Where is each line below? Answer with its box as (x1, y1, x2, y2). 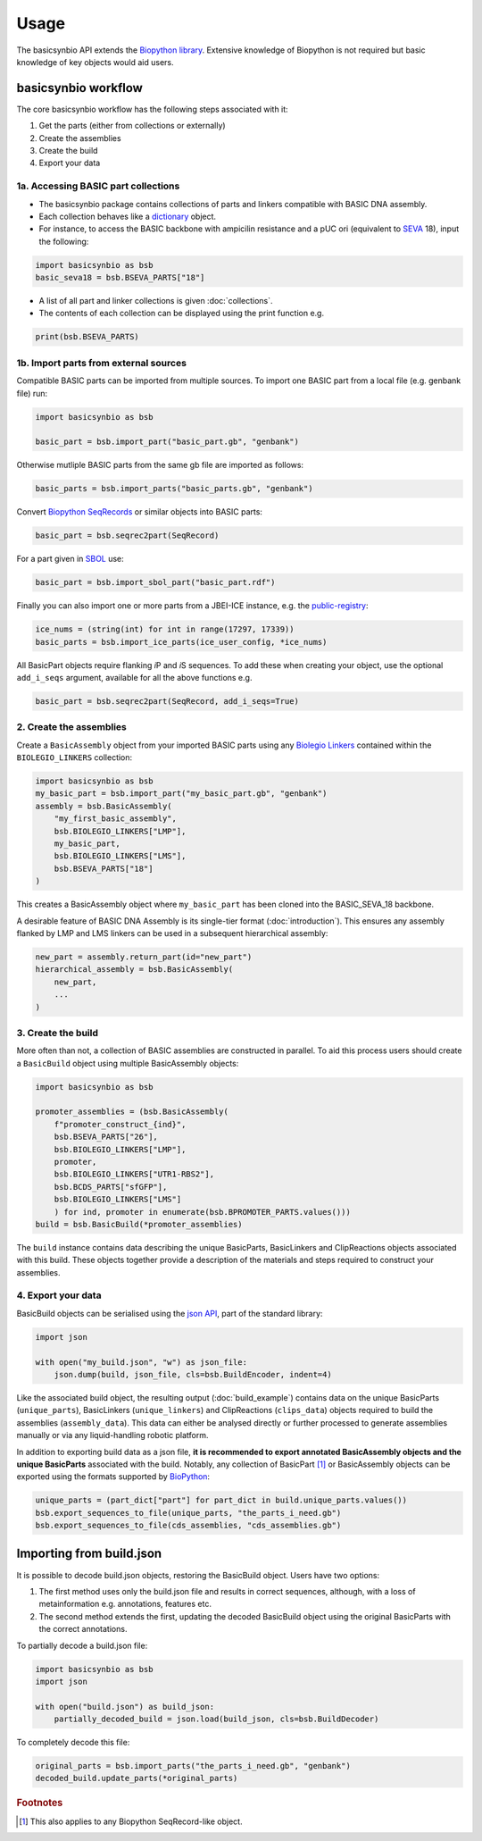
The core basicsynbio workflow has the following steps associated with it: (16, 104, 289, 114)
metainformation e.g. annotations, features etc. (38, 1599, 212, 1610)
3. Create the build (16, 1026, 98, 1039)
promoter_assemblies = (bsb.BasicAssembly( (35, 1107, 229, 1117)
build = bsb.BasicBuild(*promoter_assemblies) (35, 1219, 243, 1229)
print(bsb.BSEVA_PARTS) (35, 331, 140, 342)
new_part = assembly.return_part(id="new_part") (35, 951, 253, 962)
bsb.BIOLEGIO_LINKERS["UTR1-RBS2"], (54, 1169, 214, 1179)
